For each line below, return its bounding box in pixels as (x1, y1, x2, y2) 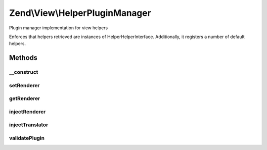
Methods (9, 53, 38, 62)
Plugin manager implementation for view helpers (9, 25, 108, 31)
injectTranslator (9, 121, 48, 128)
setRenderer (9, 82, 40, 89)
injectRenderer (9, 108, 46, 115)
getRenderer (9, 95, 41, 102)
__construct (9, 69, 39, 76)
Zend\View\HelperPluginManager (9, 7, 151, 18)
